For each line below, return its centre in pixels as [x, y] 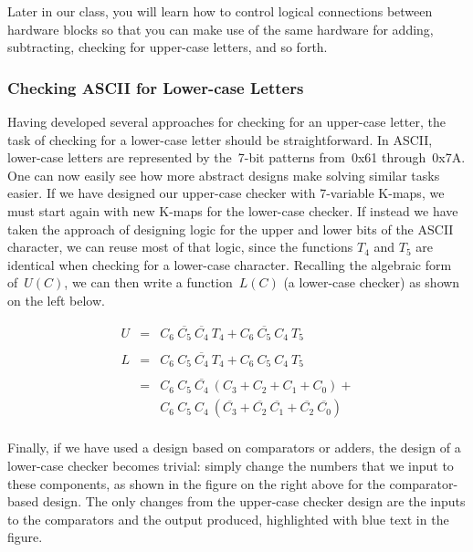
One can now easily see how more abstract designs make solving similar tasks [224, 175]
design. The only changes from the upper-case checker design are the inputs [254, 501]
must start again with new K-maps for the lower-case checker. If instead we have [233, 210]
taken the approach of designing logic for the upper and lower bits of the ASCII [231, 229]
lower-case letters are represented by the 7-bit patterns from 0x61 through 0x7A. [236, 157]
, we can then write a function [148, 282]
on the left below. [56, 300]
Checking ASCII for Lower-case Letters [156, 87]
